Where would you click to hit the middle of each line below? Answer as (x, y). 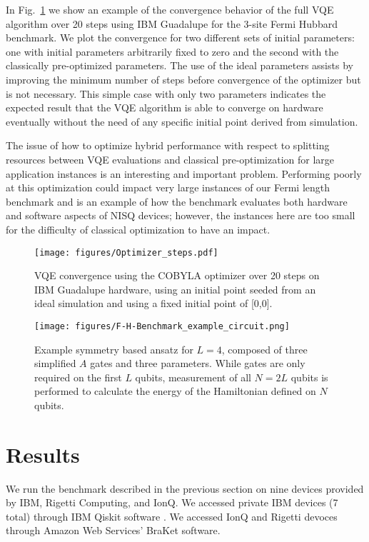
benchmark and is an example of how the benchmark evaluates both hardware (177, 201)
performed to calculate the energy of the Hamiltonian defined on (175, 391)
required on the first (78, 377)
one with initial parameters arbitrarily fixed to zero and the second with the (172, 51)
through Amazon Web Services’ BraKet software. (113, 530)
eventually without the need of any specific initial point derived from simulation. (182, 121)
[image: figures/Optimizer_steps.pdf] (126, 252)
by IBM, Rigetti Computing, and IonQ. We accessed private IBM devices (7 (172, 502)
